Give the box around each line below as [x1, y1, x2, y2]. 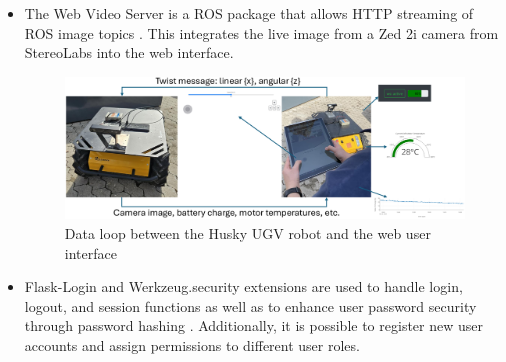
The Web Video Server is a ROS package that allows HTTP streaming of [24, 3, 474, 23]
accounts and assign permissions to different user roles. [24, 334, 360, 355]
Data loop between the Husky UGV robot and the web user [64, 223, 431, 244]
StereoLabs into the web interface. [24, 42, 234, 63]
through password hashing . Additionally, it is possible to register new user [24, 315, 483, 336]
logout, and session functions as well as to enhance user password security [24, 295, 477, 316]
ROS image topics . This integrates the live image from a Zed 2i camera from [24, 22, 499, 43]
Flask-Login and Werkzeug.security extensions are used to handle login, [24, 276, 463, 297]
